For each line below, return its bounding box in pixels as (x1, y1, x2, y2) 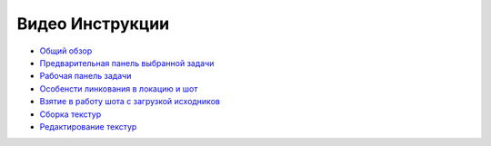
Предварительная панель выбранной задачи (39, 57, 215, 68)
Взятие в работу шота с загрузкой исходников (39, 96, 220, 107)
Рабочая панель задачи (39, 71, 132, 82)
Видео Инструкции (16, 14, 170, 34)
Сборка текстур (39, 109, 102, 120)
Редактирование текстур (39, 121, 137, 131)
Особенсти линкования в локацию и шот (39, 83, 198, 94)
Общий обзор (39, 45, 93, 56)
